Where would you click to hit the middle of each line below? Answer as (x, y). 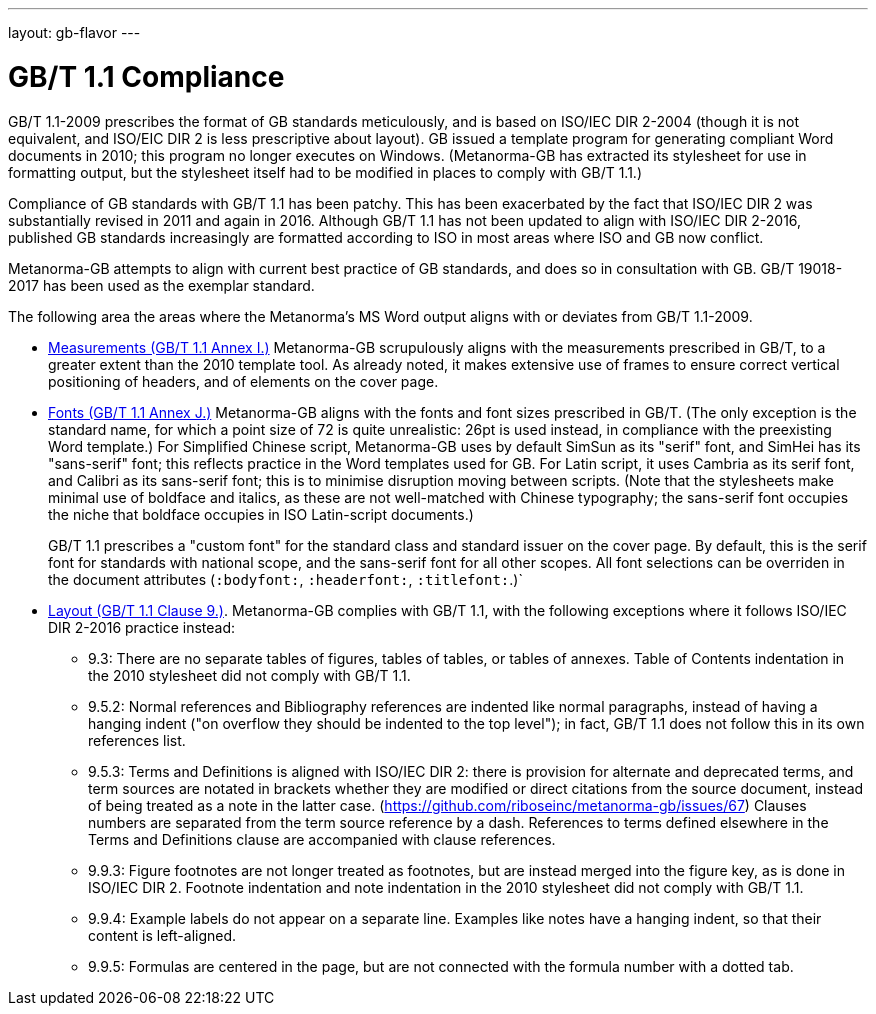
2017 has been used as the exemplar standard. (161, 285)
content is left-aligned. (162, 935)
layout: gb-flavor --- (74, 32)
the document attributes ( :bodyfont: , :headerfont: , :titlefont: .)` (285, 579)
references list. (137, 740)
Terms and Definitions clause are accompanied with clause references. (322, 839)
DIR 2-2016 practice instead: (142, 627)
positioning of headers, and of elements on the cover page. (243, 381)
